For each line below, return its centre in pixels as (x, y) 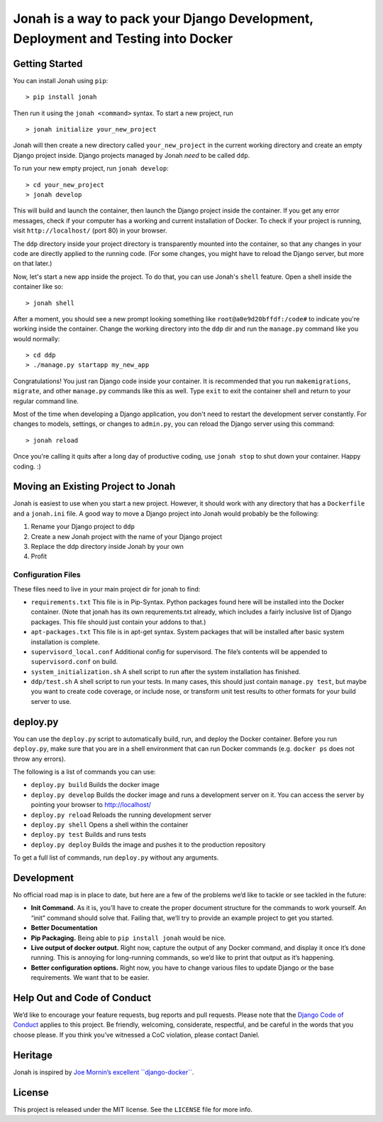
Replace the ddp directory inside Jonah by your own (107, 547)
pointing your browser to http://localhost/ (91, 805)
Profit (39, 556)
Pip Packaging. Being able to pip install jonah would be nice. (128, 938)
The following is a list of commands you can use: (84, 771)
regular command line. (46, 401)
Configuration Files (47, 575)
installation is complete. (65, 642)
